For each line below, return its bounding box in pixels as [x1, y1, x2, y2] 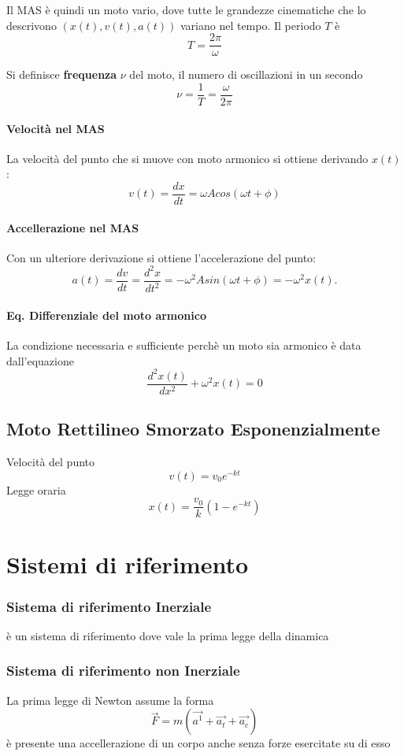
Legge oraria [6, 481, 66, 498]
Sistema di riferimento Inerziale [6, 596, 212, 616]
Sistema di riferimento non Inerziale [6, 661, 240, 680]
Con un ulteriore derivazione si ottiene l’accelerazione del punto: [6, 249, 317, 265]
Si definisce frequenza [6, 66, 117, 83]
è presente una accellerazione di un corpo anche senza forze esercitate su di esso [6, 735, 391, 751]
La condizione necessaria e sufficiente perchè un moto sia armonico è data [6, 337, 361, 354]
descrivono [6, 17, 57, 33]
